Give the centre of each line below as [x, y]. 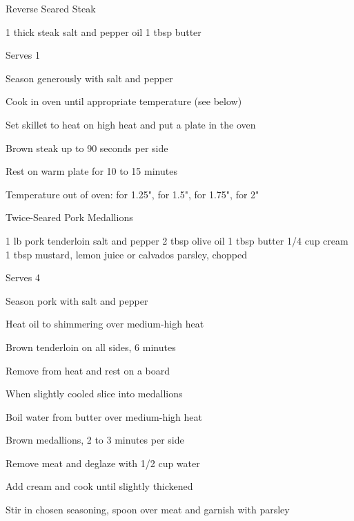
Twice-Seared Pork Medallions [69, 217]
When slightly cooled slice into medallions [94, 394]
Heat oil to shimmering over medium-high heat [105, 324]
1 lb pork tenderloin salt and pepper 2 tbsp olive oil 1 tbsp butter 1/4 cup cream [177, 240]
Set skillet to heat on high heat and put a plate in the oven [131, 124]
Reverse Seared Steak [51, 8]
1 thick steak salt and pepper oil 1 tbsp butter [104, 31]
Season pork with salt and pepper [77, 300]
